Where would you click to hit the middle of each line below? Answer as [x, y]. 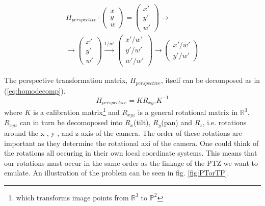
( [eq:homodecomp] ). [35, 90]
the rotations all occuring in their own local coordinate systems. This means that [131, 153]
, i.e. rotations [224, 122]
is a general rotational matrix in [188, 112]
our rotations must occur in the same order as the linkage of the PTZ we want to [131, 163]
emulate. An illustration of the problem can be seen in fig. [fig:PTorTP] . [117, 173]
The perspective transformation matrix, [66, 80]
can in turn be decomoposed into [71, 122]
